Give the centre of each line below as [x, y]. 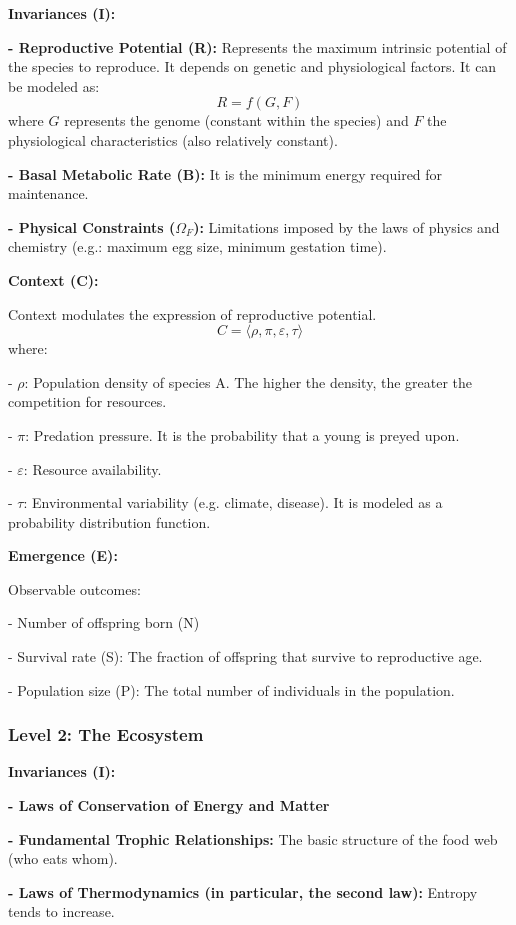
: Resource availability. [92, 468]
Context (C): [53, 279]
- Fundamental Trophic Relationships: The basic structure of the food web [253, 838]
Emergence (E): [63, 555]
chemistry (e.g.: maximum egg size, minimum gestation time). [197, 246]
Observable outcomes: [74, 588]
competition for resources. [87, 401]
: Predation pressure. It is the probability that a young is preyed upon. [242, 434]
